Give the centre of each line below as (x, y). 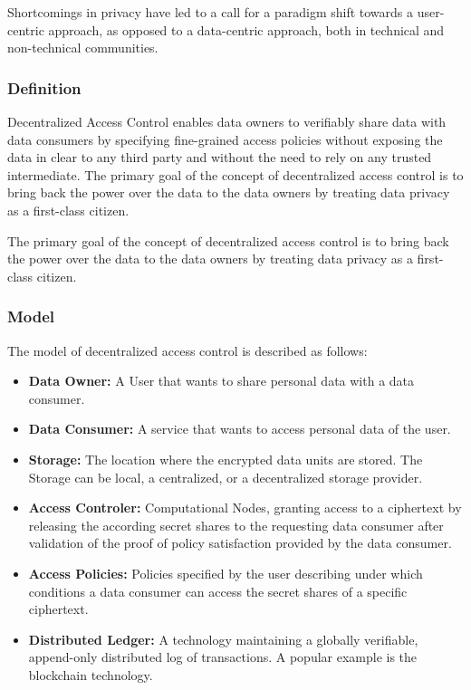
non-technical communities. (83, 48)
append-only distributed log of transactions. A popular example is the (223, 657)
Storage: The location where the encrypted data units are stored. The (226, 459)
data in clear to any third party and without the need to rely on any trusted (220, 157)
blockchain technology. (91, 674)
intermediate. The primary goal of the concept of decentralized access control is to (235, 174)
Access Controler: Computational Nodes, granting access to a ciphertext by (245, 508)
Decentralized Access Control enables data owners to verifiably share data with (227, 121)
